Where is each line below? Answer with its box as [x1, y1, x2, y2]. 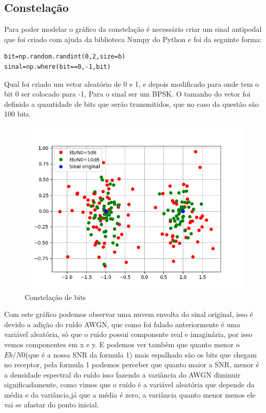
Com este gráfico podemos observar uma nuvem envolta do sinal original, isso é [4, 309, 253, 320]
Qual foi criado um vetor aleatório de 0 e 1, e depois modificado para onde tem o [4, 78, 259, 89]
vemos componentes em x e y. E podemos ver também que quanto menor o [4, 339, 240, 349]
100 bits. [4, 108, 31, 119]
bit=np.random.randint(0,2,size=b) [4, 53, 126, 61]
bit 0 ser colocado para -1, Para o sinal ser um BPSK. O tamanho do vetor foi [4, 88, 251, 99]
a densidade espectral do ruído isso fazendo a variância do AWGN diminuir [4, 369, 241, 380]
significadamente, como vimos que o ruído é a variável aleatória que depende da [4, 379, 255, 390]
